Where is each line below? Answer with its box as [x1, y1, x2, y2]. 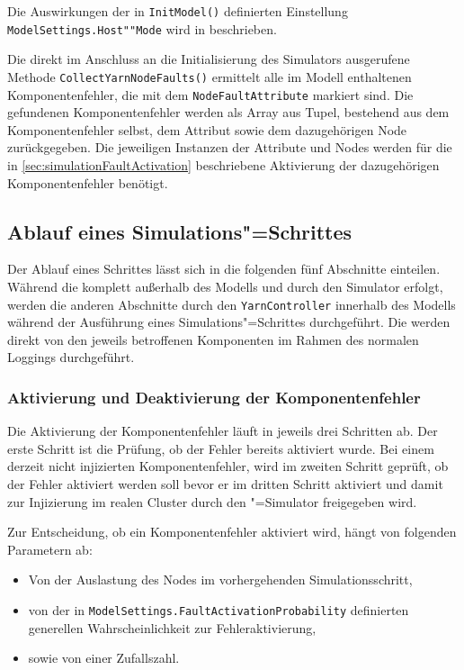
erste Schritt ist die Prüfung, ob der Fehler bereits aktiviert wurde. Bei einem [7, 439, 434, 457]
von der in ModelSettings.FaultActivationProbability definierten [28, 600, 409, 619]
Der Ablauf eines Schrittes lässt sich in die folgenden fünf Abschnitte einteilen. [7, 259, 441, 278]
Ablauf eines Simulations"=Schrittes [7, 217, 352, 245]
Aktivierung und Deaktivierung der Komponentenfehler [7, 385, 421, 408]
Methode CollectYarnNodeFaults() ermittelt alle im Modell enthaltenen [7, 67, 412, 86]
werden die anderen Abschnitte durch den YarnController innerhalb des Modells [7, 294, 456, 313]
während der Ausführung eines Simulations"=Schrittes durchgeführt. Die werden [7, 312, 451, 331]
